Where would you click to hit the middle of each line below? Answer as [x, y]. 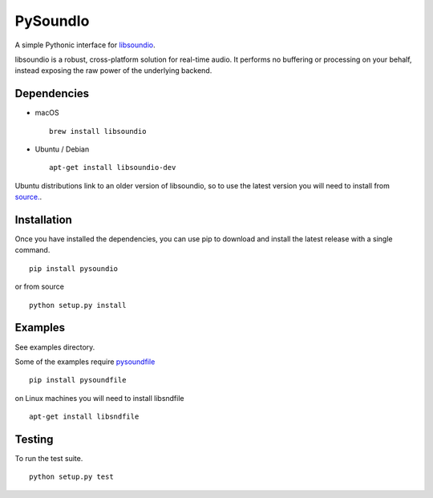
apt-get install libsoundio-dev [113, 168]
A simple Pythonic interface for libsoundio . [85, 45]
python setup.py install [78, 305]
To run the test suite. [49, 459]
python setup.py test [71, 477]
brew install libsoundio [98, 131]
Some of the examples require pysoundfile [85, 362]
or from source [39, 287]
